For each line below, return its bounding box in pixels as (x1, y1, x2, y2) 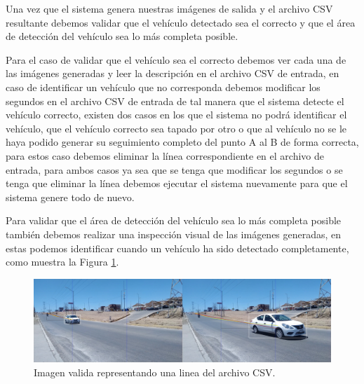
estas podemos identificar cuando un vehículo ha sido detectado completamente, (6, 240, 349, 255)
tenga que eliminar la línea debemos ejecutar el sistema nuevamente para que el (6, 176, 348, 191)
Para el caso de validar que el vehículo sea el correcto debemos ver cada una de (6, 52, 346, 67)
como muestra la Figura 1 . (6, 254, 119, 269)
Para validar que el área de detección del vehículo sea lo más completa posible (6, 213, 342, 228)
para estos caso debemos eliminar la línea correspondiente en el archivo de (6, 148, 324, 163)
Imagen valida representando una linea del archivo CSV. (34, 364, 276, 379)
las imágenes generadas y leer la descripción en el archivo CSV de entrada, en (6, 66, 339, 81)
